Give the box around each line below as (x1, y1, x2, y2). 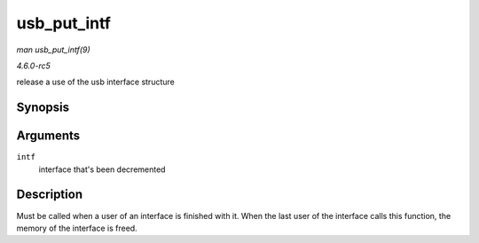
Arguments (16, 129, 81, 144)
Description (16, 187, 83, 202)
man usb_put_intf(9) (16, 44, 90, 55)
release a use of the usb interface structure (16, 76, 175, 88)
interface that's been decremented (38, 164, 166, 175)
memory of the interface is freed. (16, 223, 137, 233)
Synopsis (16, 100, 70, 115)
